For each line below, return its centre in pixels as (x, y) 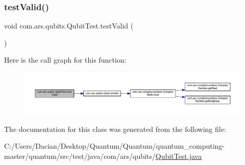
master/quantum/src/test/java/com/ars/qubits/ (80, 156)
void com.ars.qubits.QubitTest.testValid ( (69, 26)
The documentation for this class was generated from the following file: (115, 129)
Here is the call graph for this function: (65, 60)
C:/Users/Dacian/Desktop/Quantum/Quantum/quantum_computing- (114, 146)
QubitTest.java (179, 156)
